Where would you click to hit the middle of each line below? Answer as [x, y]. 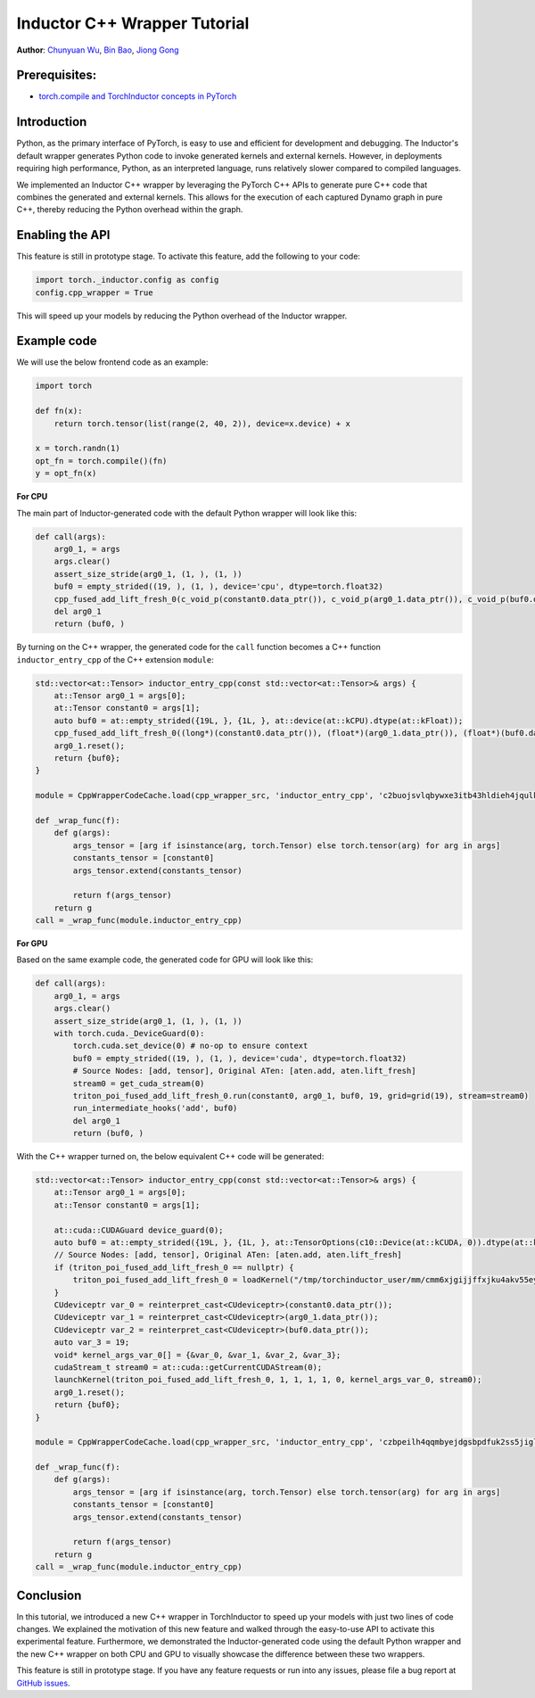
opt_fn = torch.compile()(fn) [101, 461]
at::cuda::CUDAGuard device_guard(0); [139, 1230]
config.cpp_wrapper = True [94, 293]
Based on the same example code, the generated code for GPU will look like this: [165, 960]
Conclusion [49, 1595]
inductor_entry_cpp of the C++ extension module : [115, 659]
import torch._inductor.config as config [127, 280]
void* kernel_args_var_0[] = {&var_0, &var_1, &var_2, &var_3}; [198, 1355]
